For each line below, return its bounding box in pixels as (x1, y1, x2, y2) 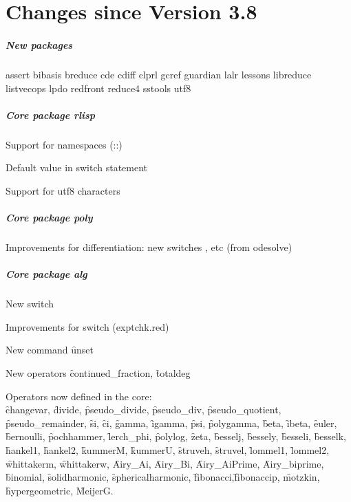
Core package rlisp (6, 107, 96, 122)
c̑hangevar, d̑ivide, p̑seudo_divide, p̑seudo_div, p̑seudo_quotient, (6, 402, 281, 417)
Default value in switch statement (6, 160, 148, 175)
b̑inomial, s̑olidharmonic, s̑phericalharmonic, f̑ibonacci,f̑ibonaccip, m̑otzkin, (6, 470, 320, 484)
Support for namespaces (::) (6, 137, 123, 151)
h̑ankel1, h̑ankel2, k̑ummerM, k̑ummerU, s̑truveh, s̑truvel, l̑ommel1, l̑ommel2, (6, 442, 330, 457)
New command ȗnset (6, 342, 94, 357)
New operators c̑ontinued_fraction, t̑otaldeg (6, 365, 191, 380)
